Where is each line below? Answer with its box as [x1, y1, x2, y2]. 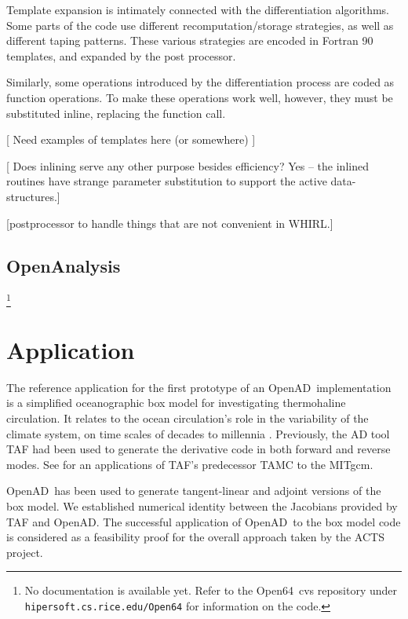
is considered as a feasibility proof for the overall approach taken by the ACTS [6, 529, 384, 545]
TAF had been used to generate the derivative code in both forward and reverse [6, 441, 391, 457]
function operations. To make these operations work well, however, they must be [6, 89, 393, 105]
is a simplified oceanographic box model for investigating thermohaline [6, 394, 346, 411]
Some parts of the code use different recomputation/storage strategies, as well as [6, 16, 394, 33]
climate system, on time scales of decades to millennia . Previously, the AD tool [6, 425, 390, 441]
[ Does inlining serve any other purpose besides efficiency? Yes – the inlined [6, 157, 369, 174]
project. [6, 544, 43, 560]
